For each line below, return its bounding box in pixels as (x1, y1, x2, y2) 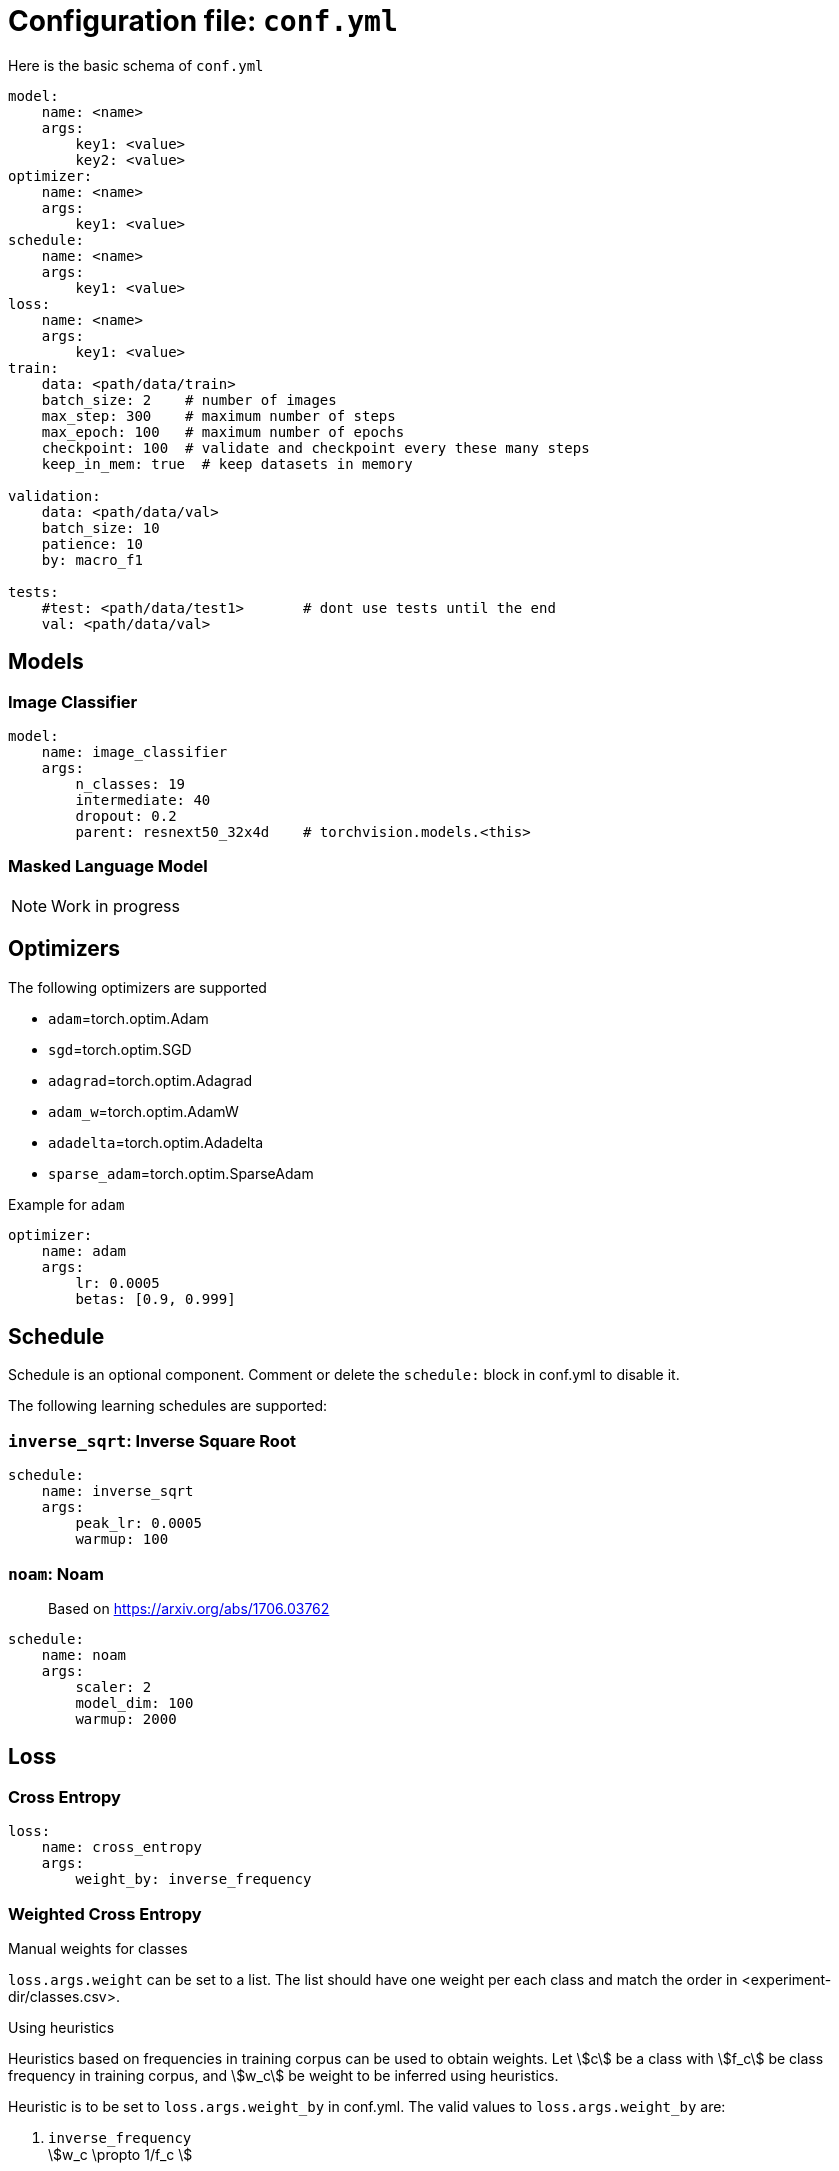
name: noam (41, 1646, 127, 1663)
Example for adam (8, 1195, 125, 1213)
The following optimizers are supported (8, 978, 267, 996)
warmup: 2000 (75, 1710, 177, 1727)
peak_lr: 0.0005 (75, 1515, 202, 1532)
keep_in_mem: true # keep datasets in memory (41, 455, 413, 472)
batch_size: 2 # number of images (41, 391, 337, 408)
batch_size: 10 (41, 519, 160, 536)
